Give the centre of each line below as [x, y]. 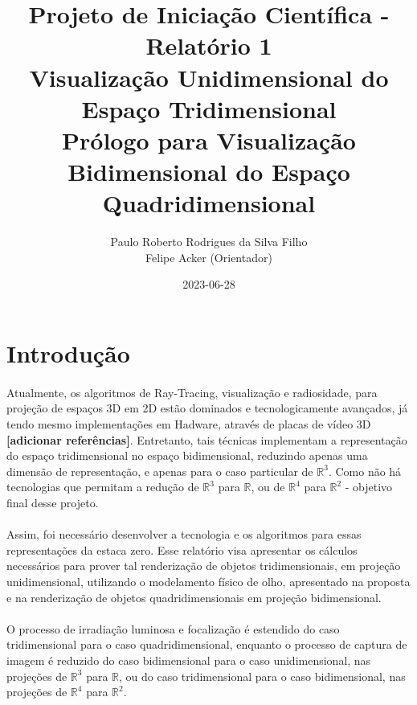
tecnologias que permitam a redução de [103, 487]
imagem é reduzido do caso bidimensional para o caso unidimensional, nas [189, 660]
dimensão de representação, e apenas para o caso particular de [160, 471]
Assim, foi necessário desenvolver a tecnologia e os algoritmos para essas [184, 534]
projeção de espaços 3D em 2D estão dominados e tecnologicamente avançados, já [207, 408]
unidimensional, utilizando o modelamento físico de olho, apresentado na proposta [208, 581]
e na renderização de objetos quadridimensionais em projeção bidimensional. [194, 597]
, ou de [268, 487]
